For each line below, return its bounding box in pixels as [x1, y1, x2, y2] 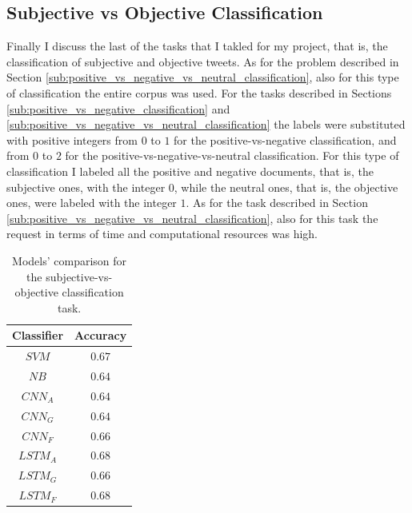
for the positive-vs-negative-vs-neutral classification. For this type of [65, 147, 399, 164]
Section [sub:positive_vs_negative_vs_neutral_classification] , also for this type [6, 69, 399, 85]
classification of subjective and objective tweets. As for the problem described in [6, 53, 399, 70]
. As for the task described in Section [186, 194, 368, 211]
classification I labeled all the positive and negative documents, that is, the [6, 162, 374, 179]
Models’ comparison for [12, 252, 127, 268]
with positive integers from [6, 131, 138, 148]
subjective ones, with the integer [6, 178, 166, 195]
